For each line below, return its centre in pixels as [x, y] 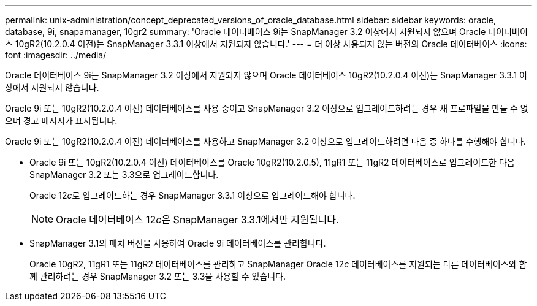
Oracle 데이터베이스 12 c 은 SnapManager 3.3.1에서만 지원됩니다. [197, 220]
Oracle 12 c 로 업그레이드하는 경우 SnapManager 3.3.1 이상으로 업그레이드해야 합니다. [192, 195]
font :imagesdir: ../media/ [56, 55]
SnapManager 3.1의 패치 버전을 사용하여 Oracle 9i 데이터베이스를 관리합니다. [178, 243]
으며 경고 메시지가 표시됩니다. [61, 120]
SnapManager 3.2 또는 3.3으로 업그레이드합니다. [124, 174]
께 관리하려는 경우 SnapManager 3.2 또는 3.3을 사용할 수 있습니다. [158, 276]
